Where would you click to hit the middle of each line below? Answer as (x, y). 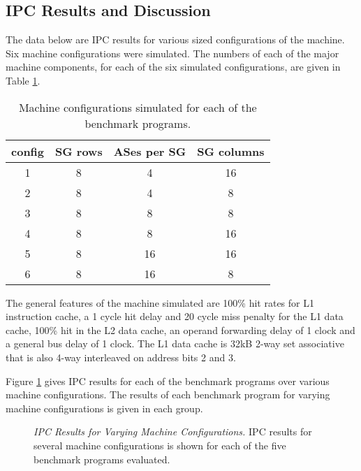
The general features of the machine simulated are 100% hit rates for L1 (160, 302)
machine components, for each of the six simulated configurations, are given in (173, 67)
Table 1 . (23, 80)
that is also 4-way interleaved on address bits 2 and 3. (121, 357)
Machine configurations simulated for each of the (138, 107)
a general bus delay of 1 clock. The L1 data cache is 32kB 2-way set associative (175, 343)
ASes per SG (150, 151)
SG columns (231, 151)
